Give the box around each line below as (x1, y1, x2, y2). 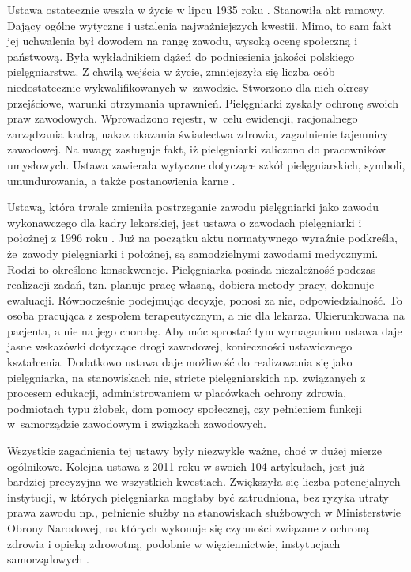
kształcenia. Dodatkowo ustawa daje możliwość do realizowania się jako (7, 354, 353, 370)
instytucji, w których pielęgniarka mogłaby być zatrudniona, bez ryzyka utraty (7, 488, 389, 505)
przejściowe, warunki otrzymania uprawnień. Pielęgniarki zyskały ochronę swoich (7, 94, 398, 111)
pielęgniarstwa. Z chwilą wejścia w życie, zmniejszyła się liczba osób (7, 63, 335, 80)
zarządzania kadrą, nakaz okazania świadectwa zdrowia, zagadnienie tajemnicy (7, 125, 389, 142)
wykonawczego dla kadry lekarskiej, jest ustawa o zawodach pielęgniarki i (7, 214, 362, 230)
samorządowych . (7, 551, 89, 567)
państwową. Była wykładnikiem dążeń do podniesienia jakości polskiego (7, 47, 355, 64)
